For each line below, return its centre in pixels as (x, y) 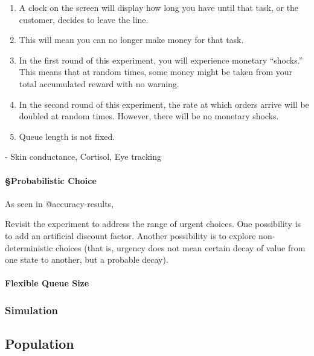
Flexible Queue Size (47, 283)
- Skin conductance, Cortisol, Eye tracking (83, 157)
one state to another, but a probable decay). (87, 259)
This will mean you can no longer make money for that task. (131, 40)
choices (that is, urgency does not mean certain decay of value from (181, 247)
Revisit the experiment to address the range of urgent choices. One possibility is (153, 224)
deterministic (29, 247)
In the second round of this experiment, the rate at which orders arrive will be (164, 104)
